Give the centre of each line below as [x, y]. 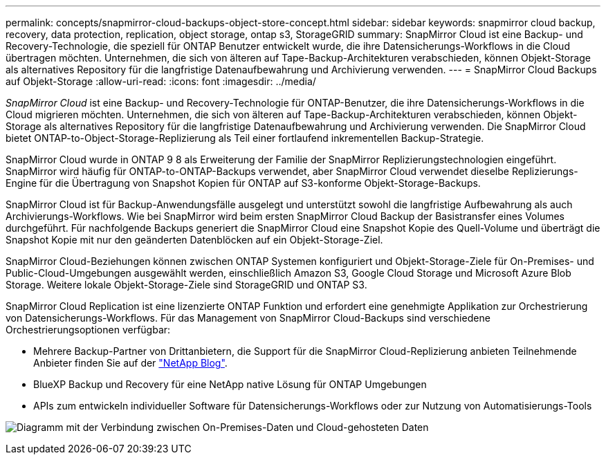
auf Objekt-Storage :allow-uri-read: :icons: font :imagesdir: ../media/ [161, 81]
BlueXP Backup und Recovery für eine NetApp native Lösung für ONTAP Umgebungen [230, 384]
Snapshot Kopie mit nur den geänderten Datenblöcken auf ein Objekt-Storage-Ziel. [194, 240]
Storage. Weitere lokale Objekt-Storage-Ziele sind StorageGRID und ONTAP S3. [186, 285]
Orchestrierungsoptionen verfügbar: [88, 330]
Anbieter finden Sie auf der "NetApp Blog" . [130, 363]
